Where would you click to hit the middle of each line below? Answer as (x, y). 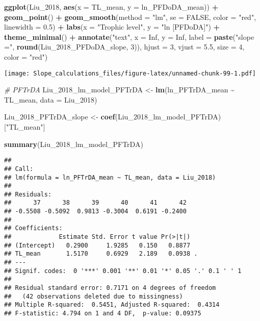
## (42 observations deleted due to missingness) (94, 296)
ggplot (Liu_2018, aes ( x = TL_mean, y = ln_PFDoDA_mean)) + (111, 7)
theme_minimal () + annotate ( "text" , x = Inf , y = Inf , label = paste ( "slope (129, 36)
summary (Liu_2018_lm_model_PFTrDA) (74, 144)
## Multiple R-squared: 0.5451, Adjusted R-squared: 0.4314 (112, 305)
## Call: (19, 169)
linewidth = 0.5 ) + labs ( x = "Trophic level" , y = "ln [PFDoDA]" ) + (112, 27)
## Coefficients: (33, 228)
